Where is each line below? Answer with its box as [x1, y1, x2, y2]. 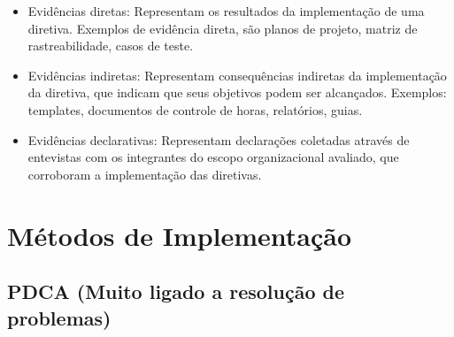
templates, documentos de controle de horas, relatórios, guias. [27, 100, 363, 119]
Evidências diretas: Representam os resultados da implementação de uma [27, 2, 425, 19]
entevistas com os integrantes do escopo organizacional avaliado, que [27, 148, 399, 166]
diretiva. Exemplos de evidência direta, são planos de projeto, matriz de [27, 19, 418, 37]
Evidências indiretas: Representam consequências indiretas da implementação [27, 65, 447, 84]
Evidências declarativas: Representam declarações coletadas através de [27, 130, 410, 149]
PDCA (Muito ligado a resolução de [7, 278, 345, 305]
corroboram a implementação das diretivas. [27, 165, 262, 183]
